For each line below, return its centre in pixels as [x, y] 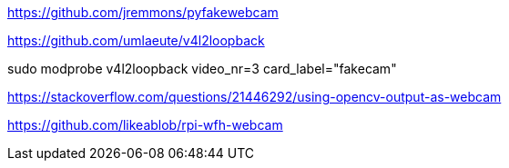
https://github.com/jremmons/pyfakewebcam [143, 12]
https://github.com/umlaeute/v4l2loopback [136, 40]
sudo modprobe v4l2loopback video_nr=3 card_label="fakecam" [202, 69]
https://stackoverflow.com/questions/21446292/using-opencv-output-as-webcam [254, 97]
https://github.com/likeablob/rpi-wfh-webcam [145, 125]
